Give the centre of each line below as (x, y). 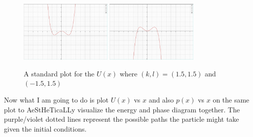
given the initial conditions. (45, 128)
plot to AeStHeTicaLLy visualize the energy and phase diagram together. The (122, 109)
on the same (231, 100)
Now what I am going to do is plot (56, 100)
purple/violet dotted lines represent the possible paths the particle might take (122, 119)
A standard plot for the (59, 73)
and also (161, 100)
